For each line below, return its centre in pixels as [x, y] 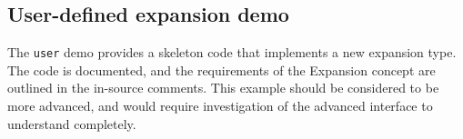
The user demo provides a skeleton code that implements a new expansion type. [232, 52]
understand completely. [72, 123]
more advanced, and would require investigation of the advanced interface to [220, 106]
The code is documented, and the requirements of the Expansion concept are [221, 69]
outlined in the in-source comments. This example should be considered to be [223, 88]
